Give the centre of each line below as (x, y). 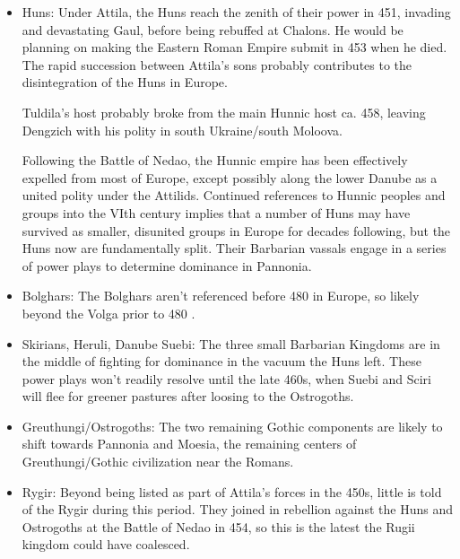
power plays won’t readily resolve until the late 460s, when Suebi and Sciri (226, 378)
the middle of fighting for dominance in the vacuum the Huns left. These (221, 361)
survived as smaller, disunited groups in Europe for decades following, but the (236, 230)
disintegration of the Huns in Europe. (125, 82)
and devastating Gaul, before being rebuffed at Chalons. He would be (213, 29)
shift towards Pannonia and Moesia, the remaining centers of (189, 444)
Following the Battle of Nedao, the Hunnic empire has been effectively (215, 160)
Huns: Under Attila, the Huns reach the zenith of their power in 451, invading (236, 12)
